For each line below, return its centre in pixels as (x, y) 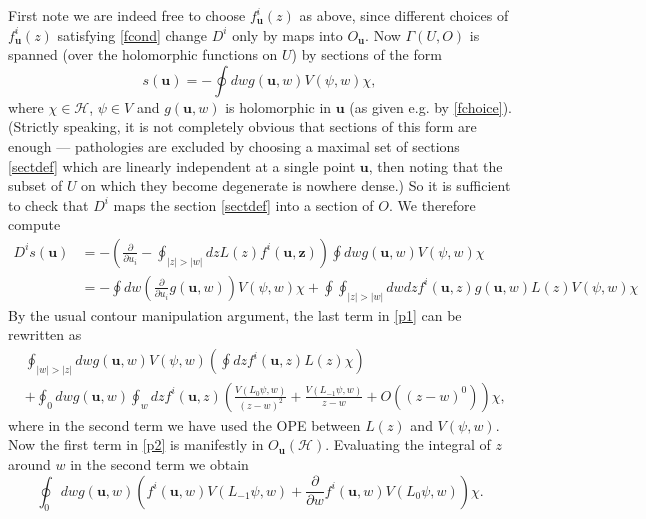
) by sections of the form (366, 54)
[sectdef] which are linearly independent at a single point (182, 165)
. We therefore (432, 204)
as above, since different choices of (404, 15)
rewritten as (45, 334)
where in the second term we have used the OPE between (184, 424)
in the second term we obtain (159, 464)
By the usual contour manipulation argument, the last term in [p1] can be (235, 314)
